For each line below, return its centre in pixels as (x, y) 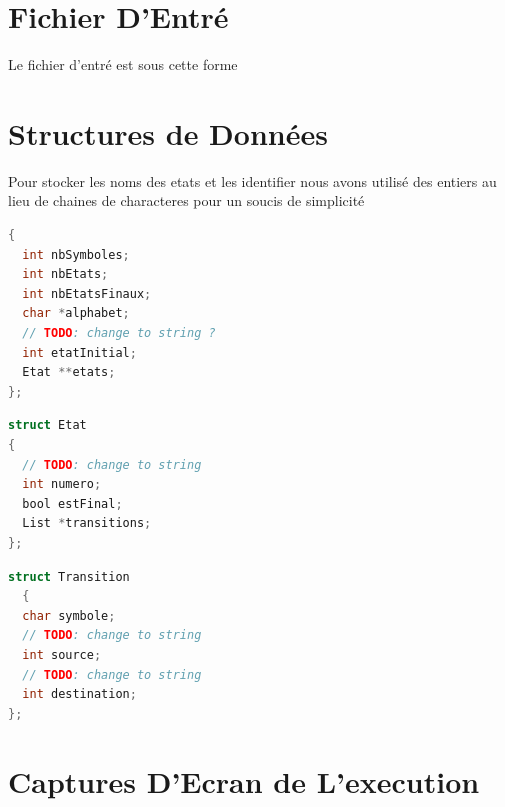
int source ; (62, 654)
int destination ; (79, 694)
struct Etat (47, 425)
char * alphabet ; (76, 313)
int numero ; (62, 484)
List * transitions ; (87, 523)
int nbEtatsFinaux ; (87, 293)
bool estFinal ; (72, 503)
